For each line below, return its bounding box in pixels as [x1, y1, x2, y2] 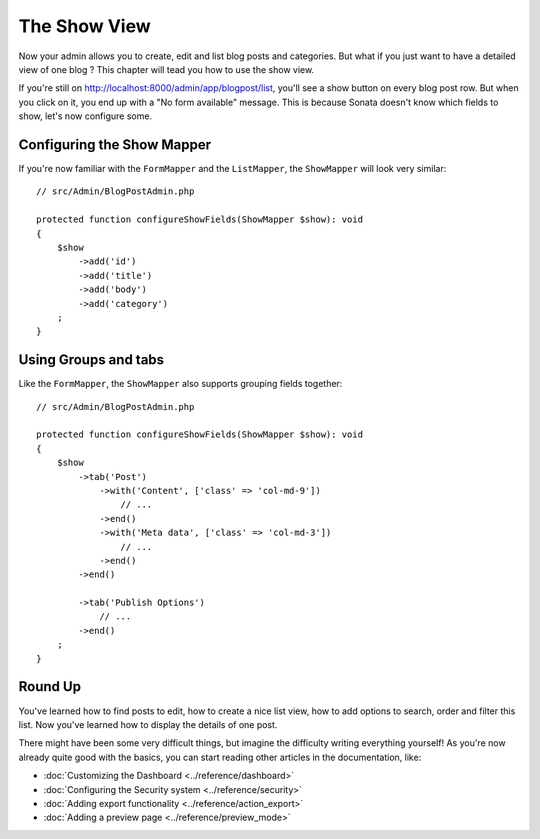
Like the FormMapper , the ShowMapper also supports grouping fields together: [18, 378, 343, 390]
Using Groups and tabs [18, 351, 165, 369]
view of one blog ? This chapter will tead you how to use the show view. [18, 63, 315, 75]
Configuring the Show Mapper [18, 136, 212, 153]
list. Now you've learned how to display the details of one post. [18, 718, 278, 730]
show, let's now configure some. [18, 110, 153, 122]
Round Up [18, 678, 82, 695]
